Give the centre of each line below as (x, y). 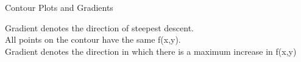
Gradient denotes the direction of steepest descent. (100, 27)
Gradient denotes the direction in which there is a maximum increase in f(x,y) (151, 51)
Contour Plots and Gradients (59, 7)
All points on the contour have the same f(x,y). (93, 39)
